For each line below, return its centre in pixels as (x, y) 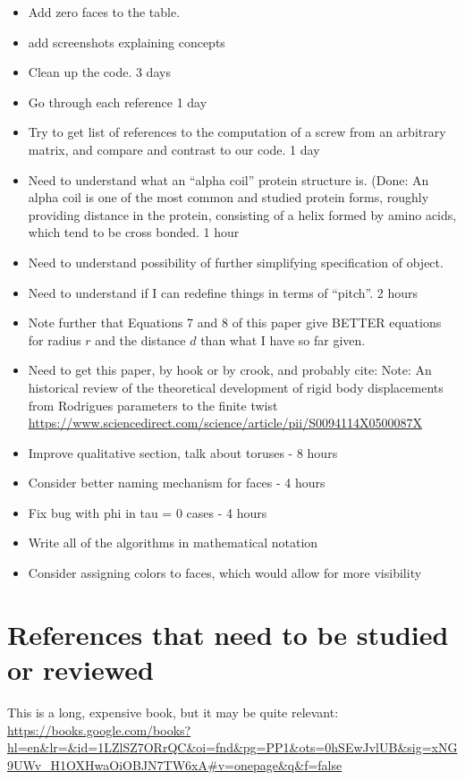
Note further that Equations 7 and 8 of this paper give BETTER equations (235, 322)
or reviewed (80, 670)
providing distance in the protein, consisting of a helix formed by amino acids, (242, 214)
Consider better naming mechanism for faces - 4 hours (177, 483)
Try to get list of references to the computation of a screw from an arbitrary (237, 132)
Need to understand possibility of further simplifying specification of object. (236, 262)
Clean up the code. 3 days (99, 72)
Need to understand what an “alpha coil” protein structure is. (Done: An (228, 179)
